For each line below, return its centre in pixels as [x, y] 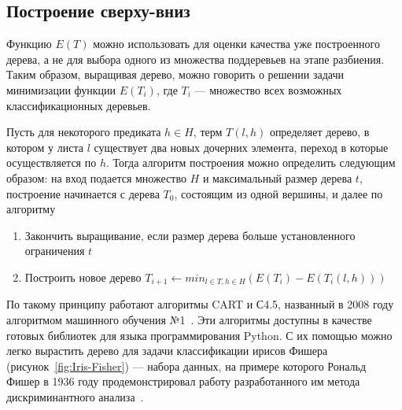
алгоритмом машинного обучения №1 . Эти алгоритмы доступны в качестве [189, 319]
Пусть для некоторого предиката [84, 132]
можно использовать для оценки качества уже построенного [236, 44]
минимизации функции [61, 89]
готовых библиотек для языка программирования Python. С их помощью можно [199, 335]
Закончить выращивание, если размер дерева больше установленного [190, 235]
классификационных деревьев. [79, 105]
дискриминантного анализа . [75, 396]
